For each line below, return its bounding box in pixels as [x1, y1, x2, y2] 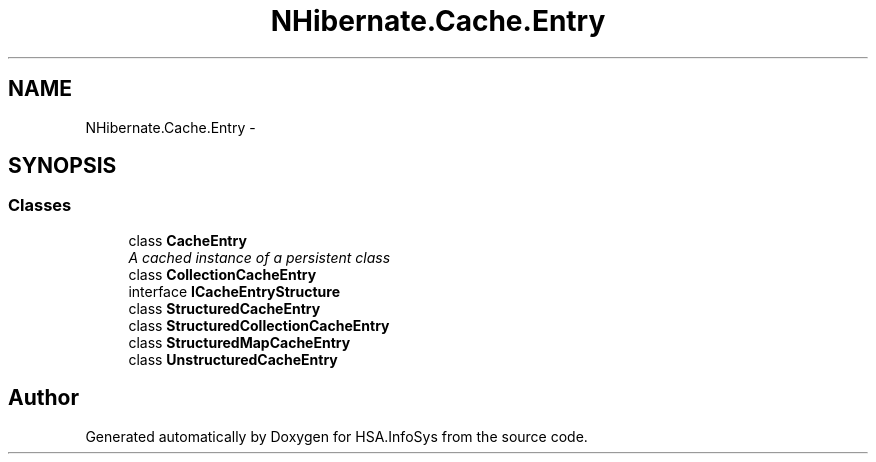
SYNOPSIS [8, 153, 117, 179]
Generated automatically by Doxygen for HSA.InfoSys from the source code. [85, 427, 588, 445]
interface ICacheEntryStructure [128, 282, 340, 300]
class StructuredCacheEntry [128, 299, 321, 317]
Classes [8, 195, 72, 216]
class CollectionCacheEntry [128, 265, 317, 283]
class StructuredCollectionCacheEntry [128, 316, 390, 334]
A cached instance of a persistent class [128, 248, 391, 266]
